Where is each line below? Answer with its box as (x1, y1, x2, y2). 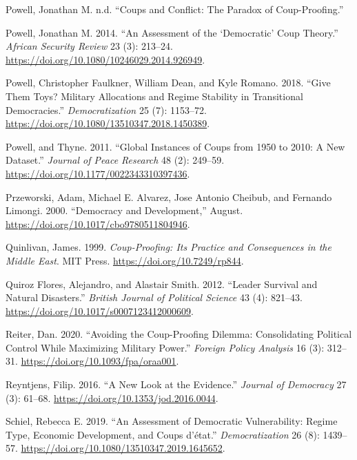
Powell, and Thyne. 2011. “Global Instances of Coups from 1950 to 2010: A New (6, 139, 345, 153)
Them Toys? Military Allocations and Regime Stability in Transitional (6, 88, 303, 103)
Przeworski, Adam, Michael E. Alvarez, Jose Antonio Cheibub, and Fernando (6, 189, 332, 204)
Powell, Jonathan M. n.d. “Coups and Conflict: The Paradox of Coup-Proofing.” (6, 2, 344, 16)
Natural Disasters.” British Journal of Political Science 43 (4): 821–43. (6, 290, 303, 305)
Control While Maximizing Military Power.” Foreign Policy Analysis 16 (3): (6, 340, 325, 354)
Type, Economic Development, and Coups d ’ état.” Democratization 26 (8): (6, 427, 320, 441)
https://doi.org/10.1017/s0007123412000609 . (6, 303, 194, 318)
